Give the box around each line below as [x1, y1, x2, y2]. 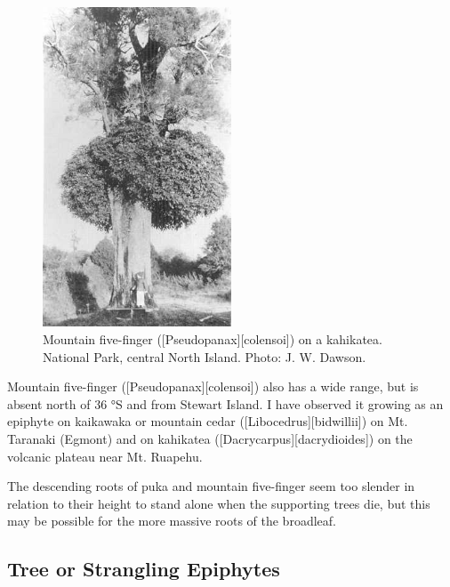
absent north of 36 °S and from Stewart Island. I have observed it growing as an [7, 394, 444, 413]
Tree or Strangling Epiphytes [7, 555, 280, 583]
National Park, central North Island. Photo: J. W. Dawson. [43, 347, 366, 366]
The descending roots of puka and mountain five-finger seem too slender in [7, 477, 415, 495]
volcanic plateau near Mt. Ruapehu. [7, 446, 203, 465]
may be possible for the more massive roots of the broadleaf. [7, 511, 336, 530]
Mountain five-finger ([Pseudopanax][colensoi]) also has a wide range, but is [7, 377, 419, 396]
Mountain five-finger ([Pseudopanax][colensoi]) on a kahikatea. [43, 330, 382, 349]
